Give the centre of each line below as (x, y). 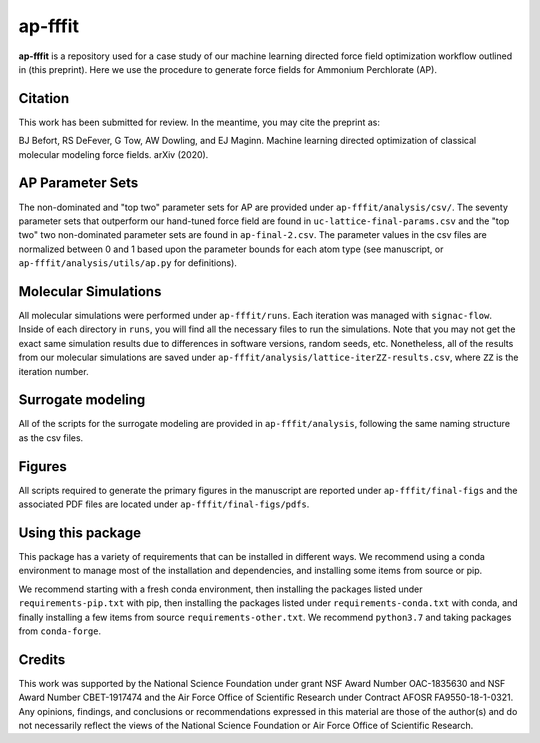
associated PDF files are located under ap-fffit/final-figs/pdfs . (164, 504)
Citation (44, 98)
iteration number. (53, 371)
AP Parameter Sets (78, 183)
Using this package (80, 532)
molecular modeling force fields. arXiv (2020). (113, 154)
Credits (42, 659)
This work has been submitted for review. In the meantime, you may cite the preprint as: (199, 122)
